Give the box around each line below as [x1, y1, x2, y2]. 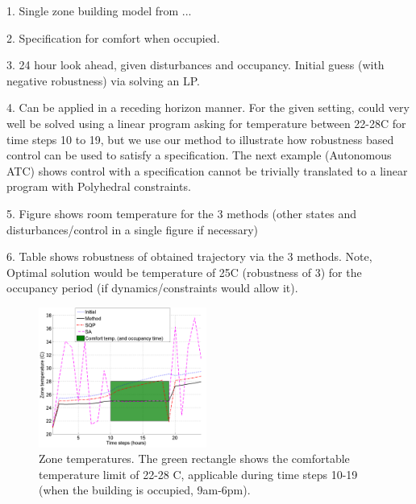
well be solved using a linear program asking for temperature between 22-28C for [6, 114, 406, 131]
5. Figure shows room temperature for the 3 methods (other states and [6, 204, 357, 221]
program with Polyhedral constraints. [6, 178, 191, 195]
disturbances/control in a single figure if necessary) [6, 221, 259, 238]
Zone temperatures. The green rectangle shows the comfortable [39, 450, 350, 467]
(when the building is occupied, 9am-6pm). [39, 481, 251, 498]
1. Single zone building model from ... [6, 2, 192, 19]
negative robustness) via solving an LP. [6, 72, 200, 89]
